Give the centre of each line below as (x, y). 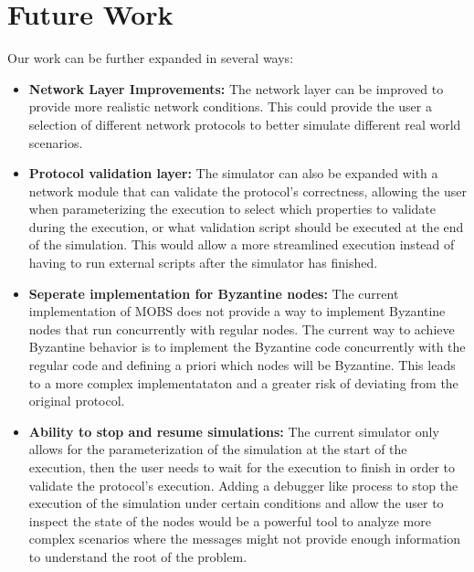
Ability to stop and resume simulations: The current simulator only (234, 431)
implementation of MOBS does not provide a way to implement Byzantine (237, 311)
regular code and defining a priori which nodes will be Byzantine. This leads (242, 365)
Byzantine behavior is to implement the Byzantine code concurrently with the (247, 347)
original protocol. (77, 401)
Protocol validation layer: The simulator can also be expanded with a (233, 173)
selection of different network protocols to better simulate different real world (245, 124)
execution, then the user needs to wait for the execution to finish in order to (242, 467)
